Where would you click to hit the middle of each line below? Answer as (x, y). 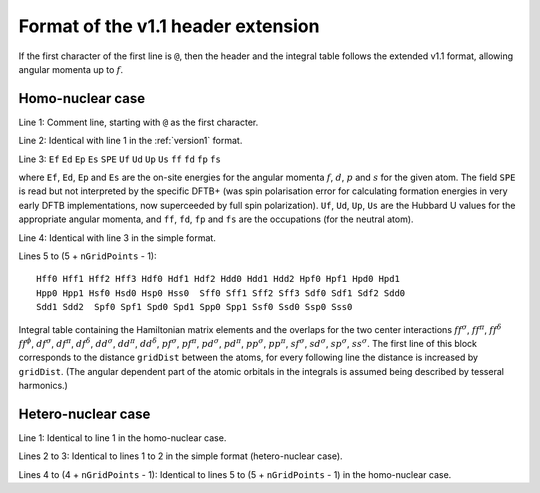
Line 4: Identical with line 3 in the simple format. (117, 237)
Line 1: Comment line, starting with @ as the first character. (138, 122)
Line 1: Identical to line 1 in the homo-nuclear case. (122, 438)
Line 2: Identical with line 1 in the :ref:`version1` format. (130, 141)
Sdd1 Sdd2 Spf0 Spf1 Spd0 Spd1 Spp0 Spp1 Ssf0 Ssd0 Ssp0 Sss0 (194, 307)
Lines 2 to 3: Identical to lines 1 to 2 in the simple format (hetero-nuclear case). (181, 456)
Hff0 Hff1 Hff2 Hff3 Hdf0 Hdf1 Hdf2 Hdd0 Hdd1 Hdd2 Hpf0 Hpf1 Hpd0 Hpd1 (218, 279)
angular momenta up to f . (71, 69)
